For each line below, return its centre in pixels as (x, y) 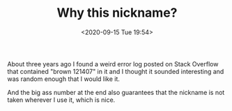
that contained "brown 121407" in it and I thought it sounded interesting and (116, 71)
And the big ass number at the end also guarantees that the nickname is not (116, 92)
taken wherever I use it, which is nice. (61, 100)
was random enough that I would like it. (64, 79)
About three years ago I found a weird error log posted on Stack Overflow (113, 64)
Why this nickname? (117, 13)
